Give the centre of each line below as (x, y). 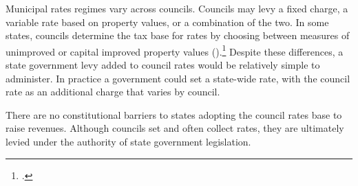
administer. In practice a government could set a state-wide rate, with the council (178, 78)
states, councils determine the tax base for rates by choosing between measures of (178, 35)
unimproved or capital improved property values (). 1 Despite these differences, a (175, 50)
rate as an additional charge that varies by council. (113, 92)
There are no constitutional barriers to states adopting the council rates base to (174, 114)
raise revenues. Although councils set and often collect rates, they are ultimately (175, 128)
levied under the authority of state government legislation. (128, 141)
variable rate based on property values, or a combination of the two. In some (167, 22)
